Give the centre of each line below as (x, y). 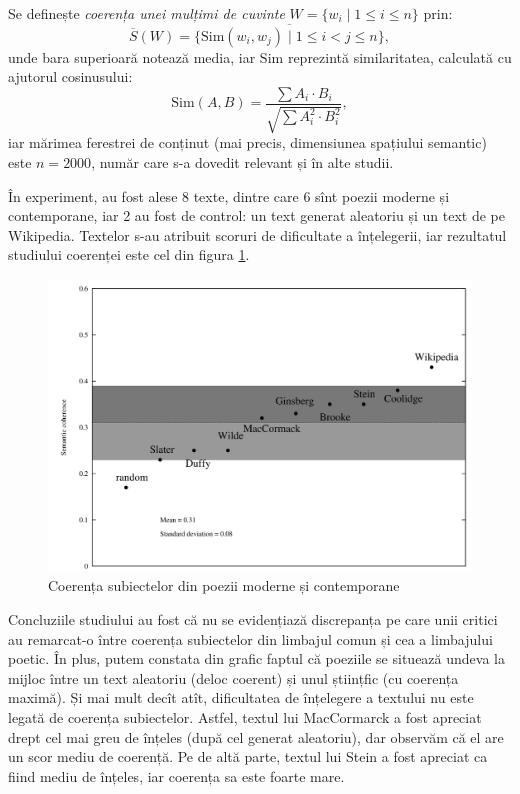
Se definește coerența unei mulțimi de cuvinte (146, 13)
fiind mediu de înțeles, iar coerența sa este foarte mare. (176, 775)
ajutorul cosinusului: (70, 76)
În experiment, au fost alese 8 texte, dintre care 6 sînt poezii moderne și (229, 195)
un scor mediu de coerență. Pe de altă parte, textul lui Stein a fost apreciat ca (248, 756)
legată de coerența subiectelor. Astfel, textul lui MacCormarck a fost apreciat (245, 716)
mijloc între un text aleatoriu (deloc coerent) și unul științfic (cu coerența (233, 677)
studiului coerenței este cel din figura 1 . (129, 254)
